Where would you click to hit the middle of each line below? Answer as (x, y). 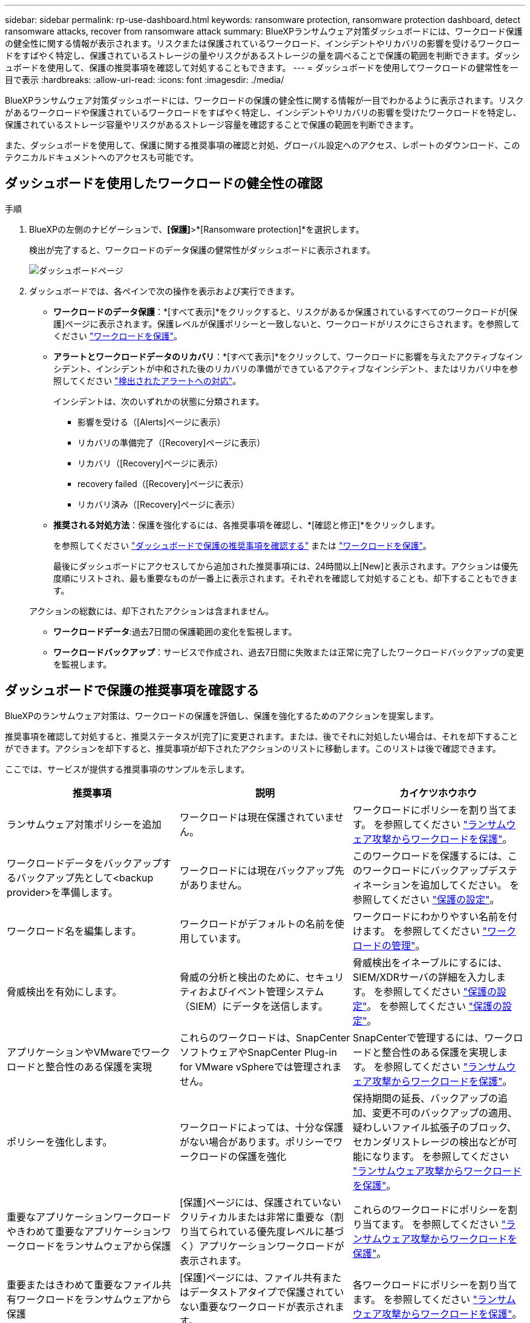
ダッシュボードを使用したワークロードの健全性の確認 (164, 184)
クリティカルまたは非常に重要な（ (257, 1217)
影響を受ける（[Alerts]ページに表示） (152, 422)
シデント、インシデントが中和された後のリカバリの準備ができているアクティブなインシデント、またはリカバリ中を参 (286, 368)
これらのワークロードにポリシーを (430, 1209)
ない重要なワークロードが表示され (257, 1306)
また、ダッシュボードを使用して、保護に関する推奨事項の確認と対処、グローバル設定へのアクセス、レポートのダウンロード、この (263, 145)
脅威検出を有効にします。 (64, 991)
